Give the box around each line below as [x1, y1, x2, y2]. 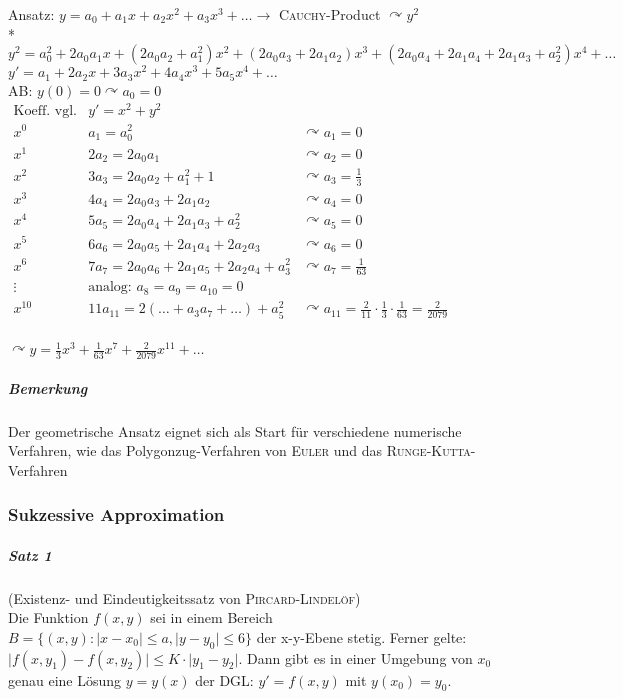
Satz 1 [8, 544, 52, 565]
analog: [88, 280, 132, 295]
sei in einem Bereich [150, 607, 273, 628]
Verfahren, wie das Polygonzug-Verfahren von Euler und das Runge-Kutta [8, 440, 471, 461]
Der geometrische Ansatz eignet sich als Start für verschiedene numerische [8, 420, 462, 441]
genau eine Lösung [8, 669, 122, 690]
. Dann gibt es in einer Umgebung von [238, 647, 473, 668]
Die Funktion [8, 607, 89, 628]
